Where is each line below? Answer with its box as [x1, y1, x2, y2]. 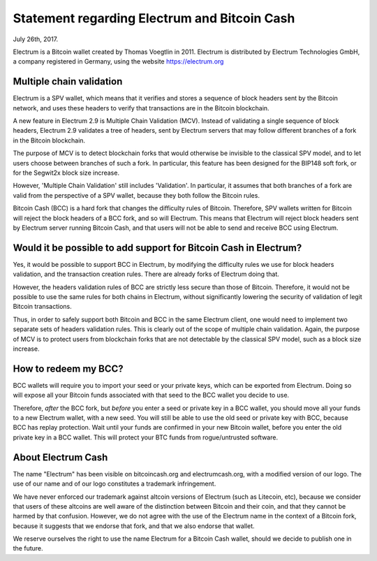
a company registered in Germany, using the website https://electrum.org [13, 57, 224, 66]
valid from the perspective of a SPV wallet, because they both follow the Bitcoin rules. [13, 191, 260, 199]
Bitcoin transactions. [13, 303, 73, 311]
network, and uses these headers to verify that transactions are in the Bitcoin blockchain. [13, 103, 269, 112]
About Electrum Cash [13, 451, 108, 463]
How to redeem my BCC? [13, 363, 124, 374]
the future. [13, 544, 43, 553]
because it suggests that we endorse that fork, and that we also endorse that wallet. [13, 521, 255, 530]
